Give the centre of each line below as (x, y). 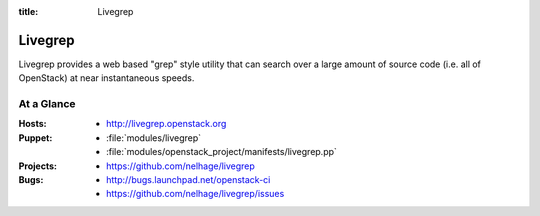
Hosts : (32, 124)
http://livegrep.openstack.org (166, 124)
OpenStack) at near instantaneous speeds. (106, 78)
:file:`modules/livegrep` (154, 137)
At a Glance (47, 104)
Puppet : (35, 137)
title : (28, 11)
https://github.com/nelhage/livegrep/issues (195, 194)
